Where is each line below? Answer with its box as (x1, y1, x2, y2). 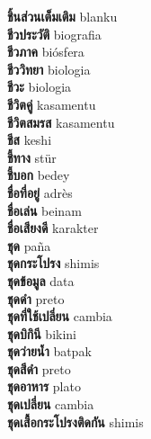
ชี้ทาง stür (7, 148, 57, 166)
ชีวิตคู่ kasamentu (7, 94, 96, 113)
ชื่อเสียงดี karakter (7, 219, 99, 237)
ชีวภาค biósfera (7, 42, 84, 61)
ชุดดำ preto (7, 289, 65, 308)
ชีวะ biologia (7, 77, 72, 96)
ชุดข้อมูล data (7, 271, 75, 290)
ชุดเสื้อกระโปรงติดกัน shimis (7, 412, 144, 431)
